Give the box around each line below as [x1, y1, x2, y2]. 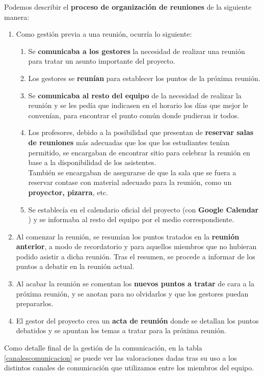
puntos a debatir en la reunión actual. [16, 261, 135, 272]
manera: [4, 11, 30, 22]
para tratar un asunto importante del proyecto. [28, 56, 175, 66]
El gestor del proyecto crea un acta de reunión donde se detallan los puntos [16, 315, 259, 326]
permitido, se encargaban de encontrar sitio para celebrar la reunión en [28, 147, 250, 157]
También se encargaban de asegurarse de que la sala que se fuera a [28, 167, 236, 177]
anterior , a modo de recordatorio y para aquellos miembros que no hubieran [16, 241, 257, 252]
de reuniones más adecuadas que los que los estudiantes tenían [28, 137, 230, 147]
